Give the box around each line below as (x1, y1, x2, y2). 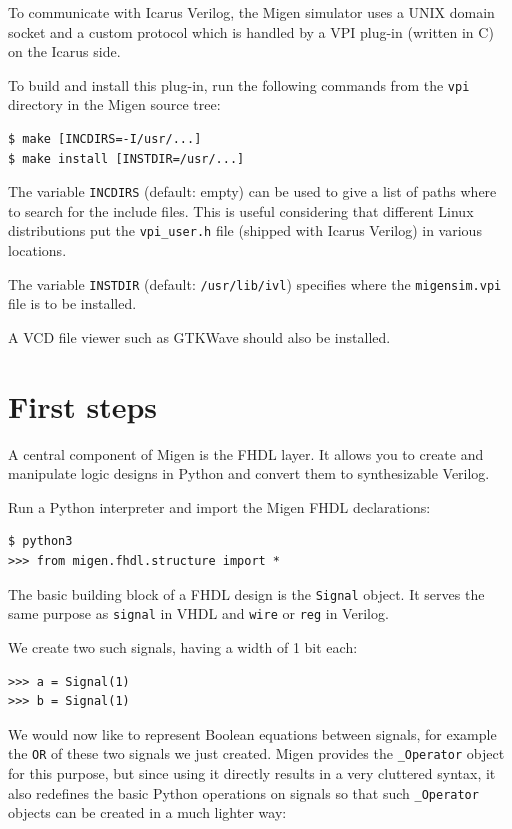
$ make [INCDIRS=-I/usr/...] (8, 132, 202, 147)
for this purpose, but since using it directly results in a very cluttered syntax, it (8, 763, 496, 783)
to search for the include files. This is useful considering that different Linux (8, 200, 474, 221)
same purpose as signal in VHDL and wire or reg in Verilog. (8, 603, 389, 624)
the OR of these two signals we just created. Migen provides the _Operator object (8, 743, 505, 764)
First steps (8, 385, 158, 426)
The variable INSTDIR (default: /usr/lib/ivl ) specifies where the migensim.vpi (8, 273, 502, 294)
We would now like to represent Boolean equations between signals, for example (8, 723, 497, 744)
